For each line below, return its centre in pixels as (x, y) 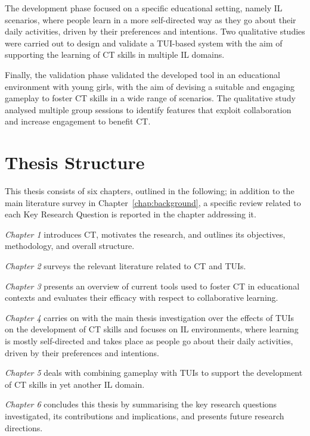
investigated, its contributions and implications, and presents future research (145, 415)
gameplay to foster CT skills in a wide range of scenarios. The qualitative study (150, 98)
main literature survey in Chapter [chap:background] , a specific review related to (153, 202)
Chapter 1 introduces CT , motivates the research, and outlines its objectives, (145, 234)
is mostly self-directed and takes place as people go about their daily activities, (149, 341)
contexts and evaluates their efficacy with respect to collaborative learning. (142, 298)
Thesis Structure (75, 162)
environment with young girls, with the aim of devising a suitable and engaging (150, 86)
